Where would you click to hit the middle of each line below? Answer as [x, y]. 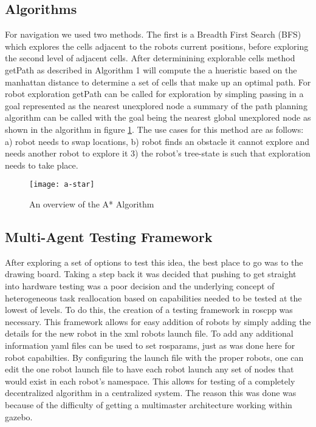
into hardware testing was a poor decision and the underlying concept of [140, 285]
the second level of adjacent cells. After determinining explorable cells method [150, 58]
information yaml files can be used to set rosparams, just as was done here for [150, 345]
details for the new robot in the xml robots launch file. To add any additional [149, 333]
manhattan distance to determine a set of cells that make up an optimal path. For [158, 82]
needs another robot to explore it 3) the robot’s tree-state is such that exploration [158, 153]
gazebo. [19, 416]
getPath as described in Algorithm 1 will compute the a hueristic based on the [151, 69]
